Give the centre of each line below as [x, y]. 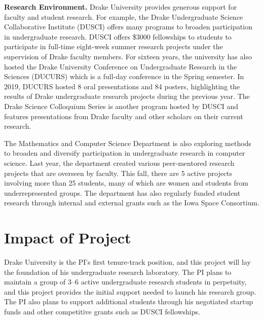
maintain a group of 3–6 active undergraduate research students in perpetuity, [125, 282]
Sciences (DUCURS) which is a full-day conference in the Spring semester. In [124, 76]
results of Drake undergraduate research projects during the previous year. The [127, 96]
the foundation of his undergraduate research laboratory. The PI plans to [118, 272]
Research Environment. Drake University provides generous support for [121, 7]
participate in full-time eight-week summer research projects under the [114, 46]
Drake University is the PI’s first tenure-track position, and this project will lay [127, 262]
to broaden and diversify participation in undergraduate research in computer [125, 153]
